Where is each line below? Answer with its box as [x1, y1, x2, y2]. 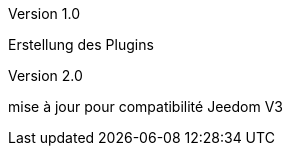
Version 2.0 [8, 67, 83, 84]
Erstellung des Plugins [8, 36, 154, 53]
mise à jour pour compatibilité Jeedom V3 [8, 98, 283, 115]
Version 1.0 [8, 5, 80, 22]
